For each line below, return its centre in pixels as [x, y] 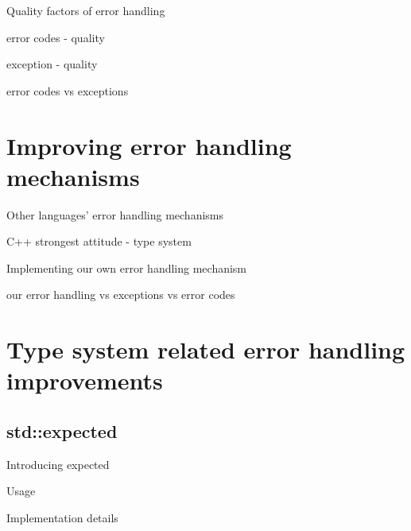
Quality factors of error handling [86, 10]
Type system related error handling [206, 349]
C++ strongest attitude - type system [99, 241]
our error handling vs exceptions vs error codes [121, 295]
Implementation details [62, 518]
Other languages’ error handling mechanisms [115, 214]
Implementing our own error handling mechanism [127, 267]
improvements [85, 380]
